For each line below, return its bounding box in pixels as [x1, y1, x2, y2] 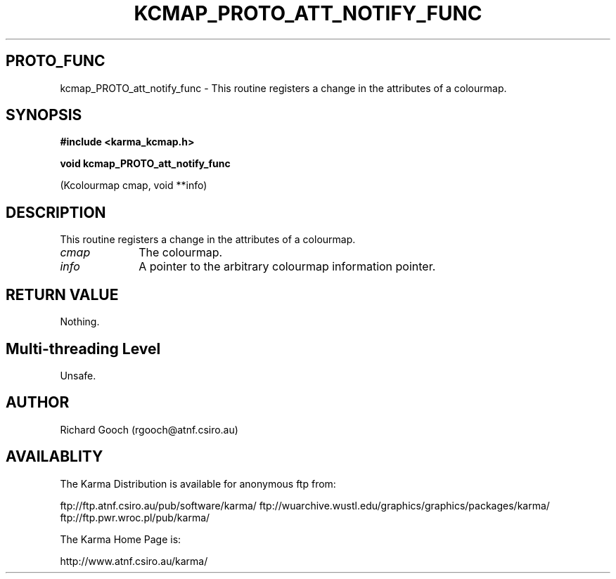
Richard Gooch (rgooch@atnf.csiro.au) [60, 423, 238, 436]
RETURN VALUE [6, 285, 119, 304]
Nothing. [60, 315, 100, 328]
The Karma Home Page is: [60, 533, 181, 545]
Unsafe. [60, 369, 96, 382]
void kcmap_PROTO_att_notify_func [60, 157, 231, 170]
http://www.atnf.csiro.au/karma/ [60, 554, 208, 567]
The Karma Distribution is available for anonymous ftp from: [60, 477, 336, 490]
